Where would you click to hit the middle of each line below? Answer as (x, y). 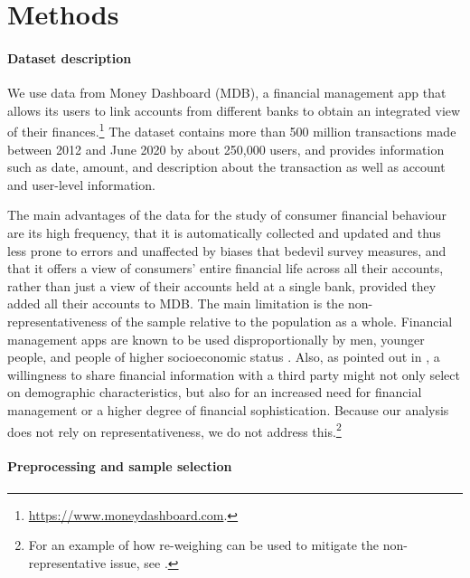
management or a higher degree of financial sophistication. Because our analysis (228, 409)
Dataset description (70, 57)
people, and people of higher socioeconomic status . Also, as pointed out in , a (224, 357)
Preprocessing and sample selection (120, 466)
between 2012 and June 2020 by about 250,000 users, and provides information (226, 149)
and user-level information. (81, 184)
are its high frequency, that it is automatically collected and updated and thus (224, 232)
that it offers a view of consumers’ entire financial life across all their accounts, (226, 268)
